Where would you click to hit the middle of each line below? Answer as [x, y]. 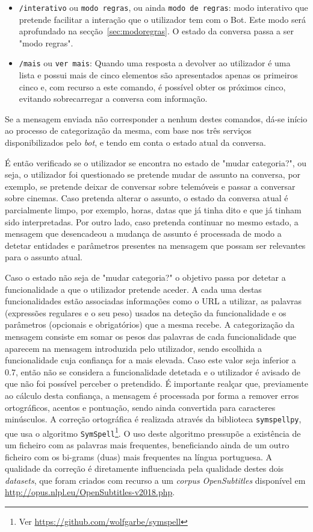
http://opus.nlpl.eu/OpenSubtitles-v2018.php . [90, 492]
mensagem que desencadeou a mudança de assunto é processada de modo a [143, 233]
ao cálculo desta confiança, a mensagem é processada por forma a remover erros [152, 395]
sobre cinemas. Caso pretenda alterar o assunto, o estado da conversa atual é [147, 198]
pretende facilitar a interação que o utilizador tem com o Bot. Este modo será [163, 19]
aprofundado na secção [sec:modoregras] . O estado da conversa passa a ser [156, 31]
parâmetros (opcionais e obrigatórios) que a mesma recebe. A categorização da [150, 324]
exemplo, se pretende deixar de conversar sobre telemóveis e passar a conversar [150, 186]
